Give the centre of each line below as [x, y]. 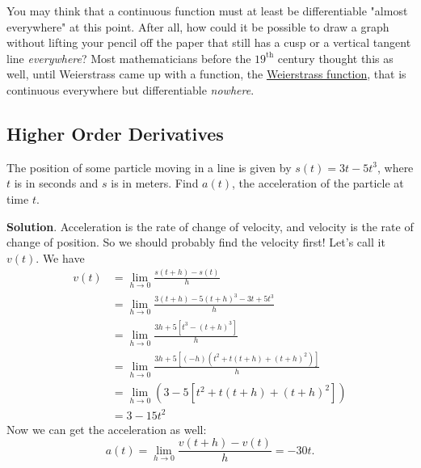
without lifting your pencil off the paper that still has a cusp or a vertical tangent [209, 42]
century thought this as [335, 58]
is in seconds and [56, 183]
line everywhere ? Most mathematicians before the [129, 58]
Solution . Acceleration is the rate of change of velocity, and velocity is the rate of [210, 226]
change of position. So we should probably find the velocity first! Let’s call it [196, 242]
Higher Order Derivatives [115, 133]
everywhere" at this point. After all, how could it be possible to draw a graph [198, 26]
